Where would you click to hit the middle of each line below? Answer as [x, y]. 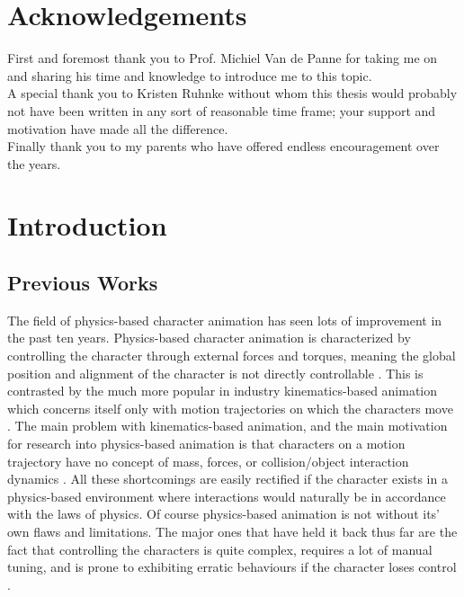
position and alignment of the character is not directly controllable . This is [215, 373]
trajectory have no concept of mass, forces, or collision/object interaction [208, 461]
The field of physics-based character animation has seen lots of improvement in [225, 320]
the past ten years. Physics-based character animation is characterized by [209, 338]
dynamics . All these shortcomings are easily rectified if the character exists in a [228, 479]
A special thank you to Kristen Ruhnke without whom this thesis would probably [232, 93]
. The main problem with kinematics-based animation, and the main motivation [228, 426]
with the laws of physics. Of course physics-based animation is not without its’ [223, 514]
